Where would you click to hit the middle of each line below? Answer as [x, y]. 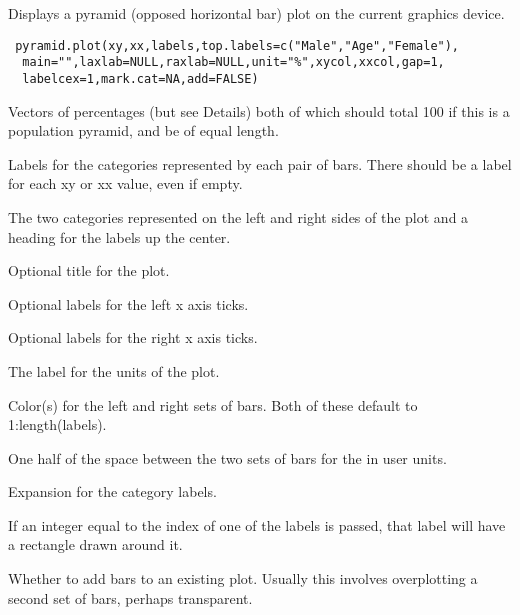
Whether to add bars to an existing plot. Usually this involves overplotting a [243, 578]
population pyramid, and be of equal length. [143, 130]
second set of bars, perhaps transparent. [130, 597]
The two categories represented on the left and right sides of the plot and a [238, 216]
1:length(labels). [57, 424]
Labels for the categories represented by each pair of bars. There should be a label [260, 163]
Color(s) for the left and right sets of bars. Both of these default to [213, 404]
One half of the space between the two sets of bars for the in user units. [227, 457]
